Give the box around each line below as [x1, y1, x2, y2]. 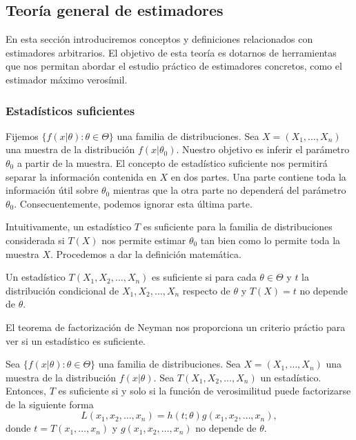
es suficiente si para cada [152, 270, 257, 284]
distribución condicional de [6, 283, 119, 297]
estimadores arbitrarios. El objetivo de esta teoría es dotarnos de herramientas [6, 45, 337, 59]
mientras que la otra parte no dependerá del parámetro [112, 183, 346, 197]
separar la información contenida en [6, 169, 157, 183]
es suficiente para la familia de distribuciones [143, 219, 333, 234]
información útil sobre [6, 183, 99, 197]
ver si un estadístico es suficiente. [6, 333, 146, 348]
